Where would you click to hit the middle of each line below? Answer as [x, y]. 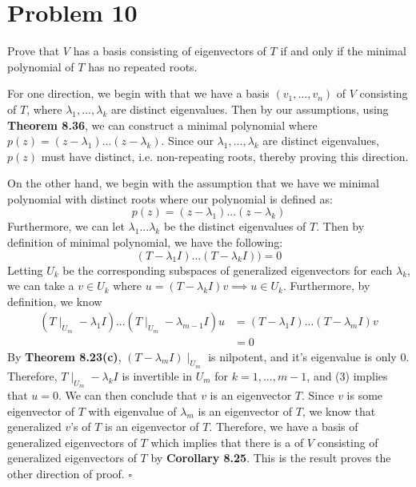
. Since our [187, 141]
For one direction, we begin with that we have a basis [138, 93]
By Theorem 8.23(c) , [64, 356]
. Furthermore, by [326, 286]
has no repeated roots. [143, 66]
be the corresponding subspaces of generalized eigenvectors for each [228, 270]
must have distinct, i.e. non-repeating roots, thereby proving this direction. [225, 156]
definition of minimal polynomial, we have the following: [145, 242]
